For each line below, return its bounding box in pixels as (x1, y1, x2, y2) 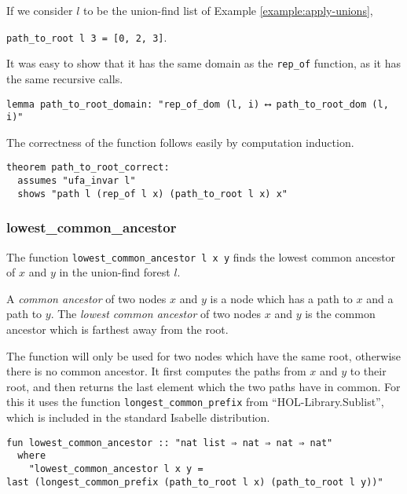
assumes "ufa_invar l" (17, 175, 136, 187)
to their (350, 363, 387, 379)
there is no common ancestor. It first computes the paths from (6, 363, 306, 379)
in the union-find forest (59, 264, 170, 280)
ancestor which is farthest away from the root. (6, 321, 229, 338)
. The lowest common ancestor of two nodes (50, 306, 262, 322)
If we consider (6, 2, 73, 18)
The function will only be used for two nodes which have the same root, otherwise (6, 347, 401, 364)
